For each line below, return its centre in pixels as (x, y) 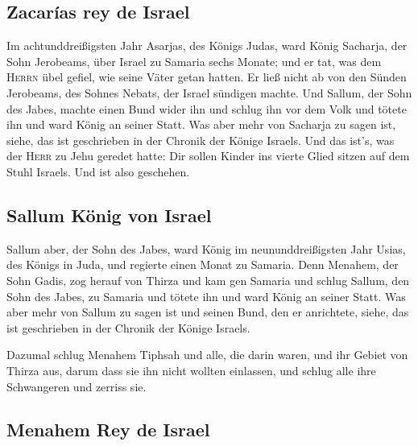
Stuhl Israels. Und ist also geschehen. (98, 171)
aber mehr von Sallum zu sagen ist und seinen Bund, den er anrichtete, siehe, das (208, 312)
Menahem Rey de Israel (108, 429)
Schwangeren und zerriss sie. (77, 386)
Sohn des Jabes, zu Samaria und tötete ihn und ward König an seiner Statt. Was (206, 296)
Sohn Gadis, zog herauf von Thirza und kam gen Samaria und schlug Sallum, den (208, 280)
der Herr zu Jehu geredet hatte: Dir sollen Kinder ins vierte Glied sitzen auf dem (208, 156)
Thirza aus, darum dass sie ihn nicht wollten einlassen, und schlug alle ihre (191, 370)
